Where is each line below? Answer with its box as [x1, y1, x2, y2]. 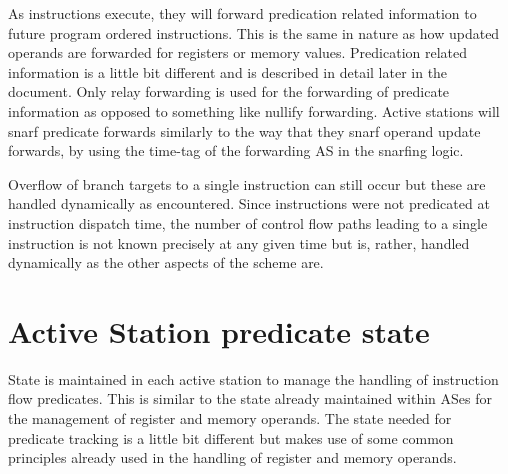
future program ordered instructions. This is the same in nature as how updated [8, 22, 500, 43]
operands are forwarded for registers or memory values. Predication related [8, 42, 468, 63]
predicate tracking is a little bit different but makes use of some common [8, 427, 454, 448]
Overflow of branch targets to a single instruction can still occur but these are [8, 173, 486, 194]
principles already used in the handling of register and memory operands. [8, 447, 457, 468]
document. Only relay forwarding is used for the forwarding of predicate [8, 81, 450, 102]
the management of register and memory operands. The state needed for [8, 408, 452, 429]
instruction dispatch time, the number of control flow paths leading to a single [8, 212, 488, 233]
